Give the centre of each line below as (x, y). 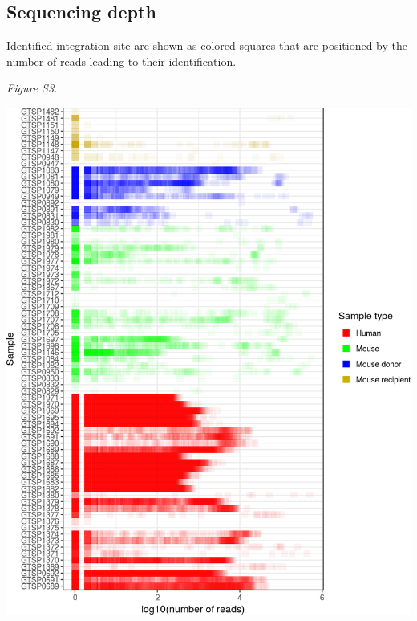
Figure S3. (32, 88)
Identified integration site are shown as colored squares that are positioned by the (207, 45)
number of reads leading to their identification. (121, 61)
